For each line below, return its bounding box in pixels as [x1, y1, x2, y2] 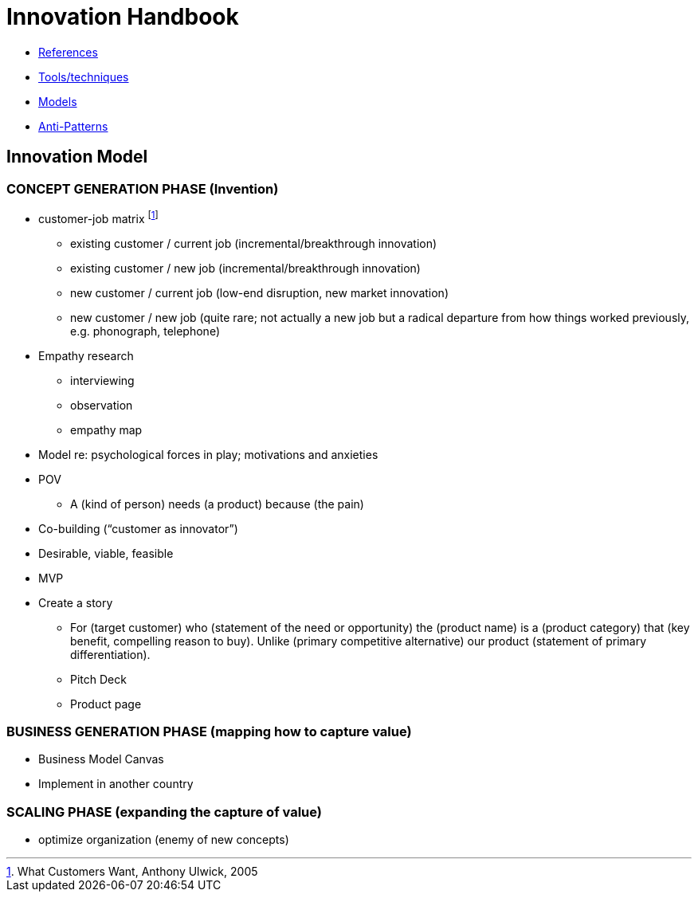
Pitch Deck [70, 672, 127, 686]
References [38, 45, 98, 59]
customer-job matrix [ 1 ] [38, 209, 159, 225]
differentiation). [70, 647, 151, 661]
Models [38, 94, 77, 108]
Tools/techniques [38, 69, 129, 84]
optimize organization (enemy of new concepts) [38, 833, 289, 847]
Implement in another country [38, 777, 194, 791]
